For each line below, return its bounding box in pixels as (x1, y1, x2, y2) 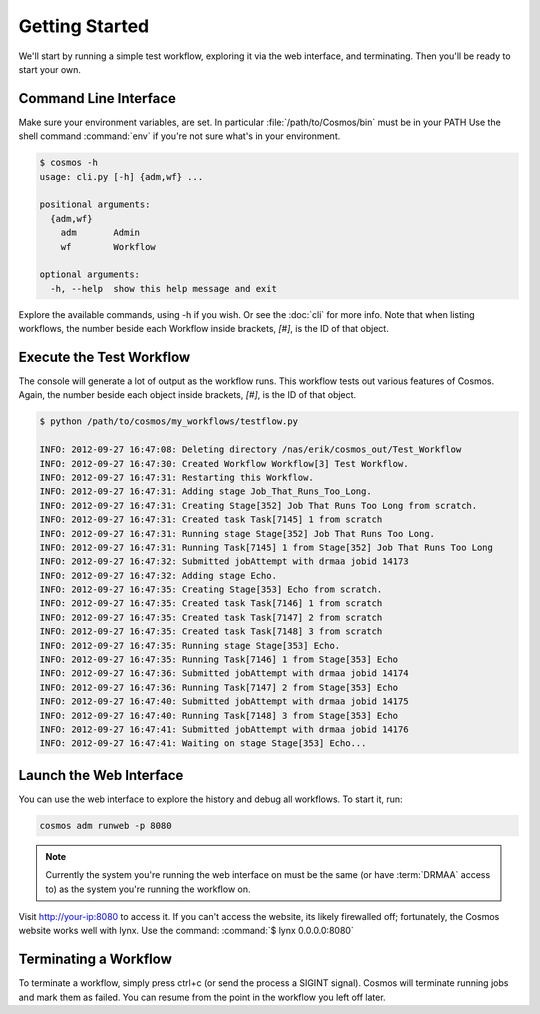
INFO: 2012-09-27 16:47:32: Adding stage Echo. (39, 570, 277, 581)
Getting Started (18, 15, 150, 37)
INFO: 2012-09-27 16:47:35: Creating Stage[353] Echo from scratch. (39, 584, 383, 595)
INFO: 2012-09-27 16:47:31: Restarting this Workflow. (39, 471, 314, 483)
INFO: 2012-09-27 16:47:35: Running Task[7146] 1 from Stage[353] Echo (39, 654, 399, 665)
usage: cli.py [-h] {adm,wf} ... (39, 171, 204, 182)
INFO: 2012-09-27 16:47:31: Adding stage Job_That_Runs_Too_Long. (39, 486, 372, 497)
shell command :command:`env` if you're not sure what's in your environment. (18, 130, 341, 142)
